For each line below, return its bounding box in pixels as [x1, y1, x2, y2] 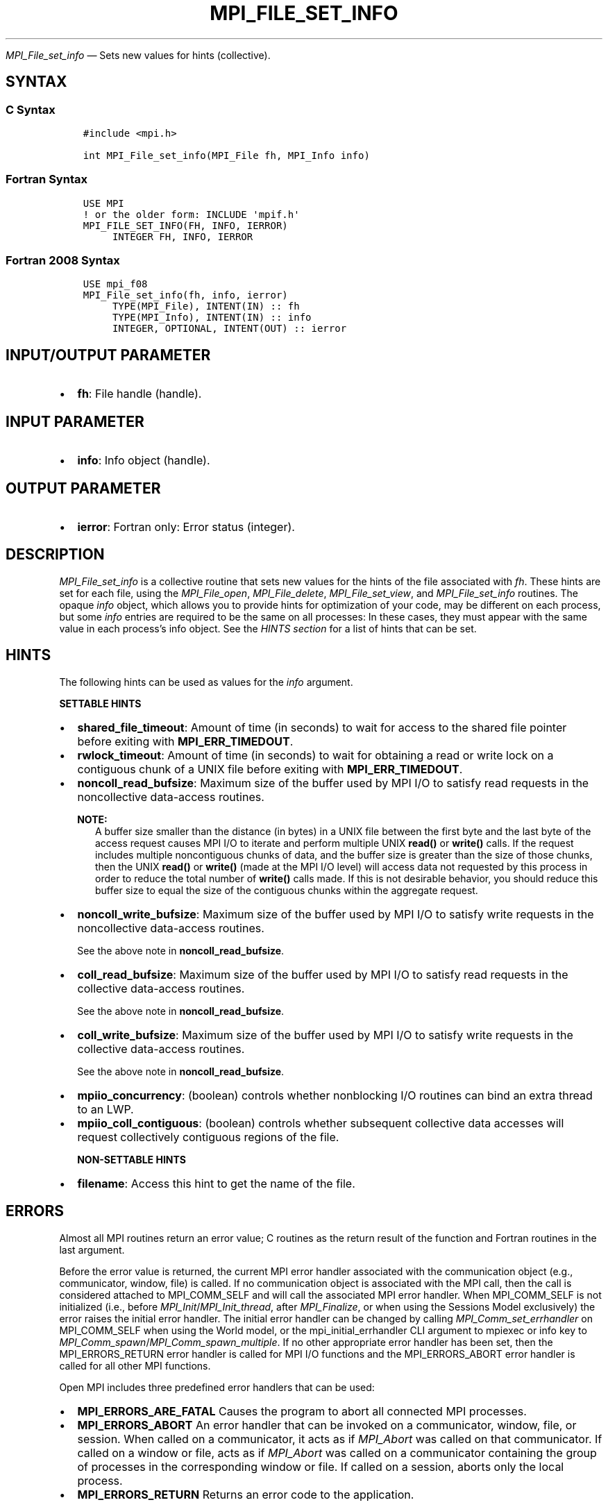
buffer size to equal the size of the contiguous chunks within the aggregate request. [95, 884, 478, 896]
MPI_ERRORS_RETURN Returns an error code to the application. [77, 1487, 414, 1501]
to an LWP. [77, 1102, 134, 1116]
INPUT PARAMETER [6, 412, 144, 430]
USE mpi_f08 [83, 278, 148, 290]
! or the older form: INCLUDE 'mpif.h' [83, 208, 300, 220]
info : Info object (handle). [77, 453, 210, 468]
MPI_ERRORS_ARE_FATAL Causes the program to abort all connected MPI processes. [77, 1404, 527, 1418]
